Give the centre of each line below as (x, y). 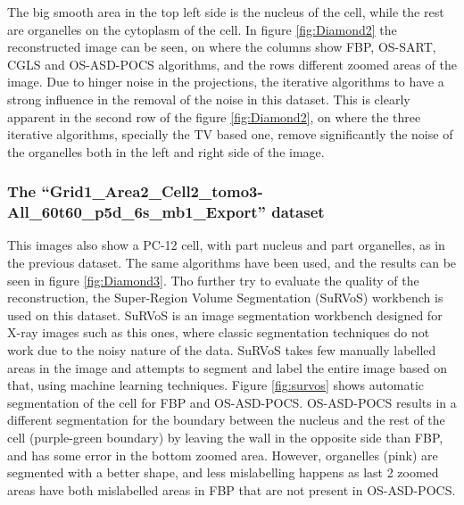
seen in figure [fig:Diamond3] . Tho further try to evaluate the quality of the (213, 280)
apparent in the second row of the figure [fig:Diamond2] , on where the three (214, 116)
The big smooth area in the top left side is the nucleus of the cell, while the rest (226, 12)
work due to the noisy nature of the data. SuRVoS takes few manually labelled (222, 350)
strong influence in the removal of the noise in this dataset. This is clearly (209, 99)
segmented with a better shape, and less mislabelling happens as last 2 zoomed (223, 472)
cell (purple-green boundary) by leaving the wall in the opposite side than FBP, (225, 438)
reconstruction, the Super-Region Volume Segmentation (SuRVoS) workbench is (225, 298)
